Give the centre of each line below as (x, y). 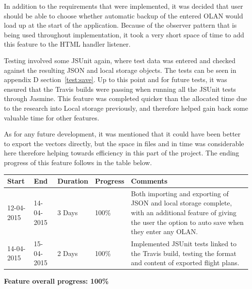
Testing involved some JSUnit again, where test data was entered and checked (120, 60)
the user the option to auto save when (187, 222)
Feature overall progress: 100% (56, 281)
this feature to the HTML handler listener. (67, 44)
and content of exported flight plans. (185, 263)
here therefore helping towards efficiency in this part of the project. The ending (122, 153)
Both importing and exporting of (180, 193)
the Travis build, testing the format (184, 253)
